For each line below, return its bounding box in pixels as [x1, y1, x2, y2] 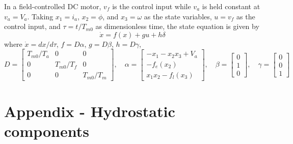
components [4, 120, 89, 141]
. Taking [27, 11, 54, 21]
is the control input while [112, 1, 191, 11]
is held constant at [202, 1, 260, 11]
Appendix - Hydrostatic [4, 100, 175, 121]
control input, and [4, 21, 61, 32]
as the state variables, [144, 11, 212, 21]
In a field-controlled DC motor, [4, 1, 101, 11]
